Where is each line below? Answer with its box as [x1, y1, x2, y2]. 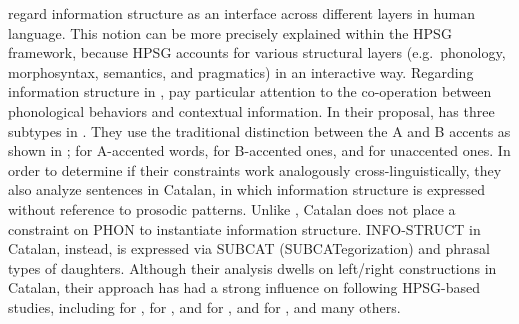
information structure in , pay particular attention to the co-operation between [8, 81, 492, 102]
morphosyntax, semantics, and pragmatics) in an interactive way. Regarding [8, 61, 474, 82]
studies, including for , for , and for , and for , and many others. [8, 296, 401, 317]
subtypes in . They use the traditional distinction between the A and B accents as [8, 120, 511, 141]
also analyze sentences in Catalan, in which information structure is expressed [8, 179, 486, 200]
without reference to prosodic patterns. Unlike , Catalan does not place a [8, 198, 456, 219]
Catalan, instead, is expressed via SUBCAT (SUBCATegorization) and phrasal [8, 238, 490, 259]
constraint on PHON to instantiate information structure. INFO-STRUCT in [8, 218, 481, 239]
